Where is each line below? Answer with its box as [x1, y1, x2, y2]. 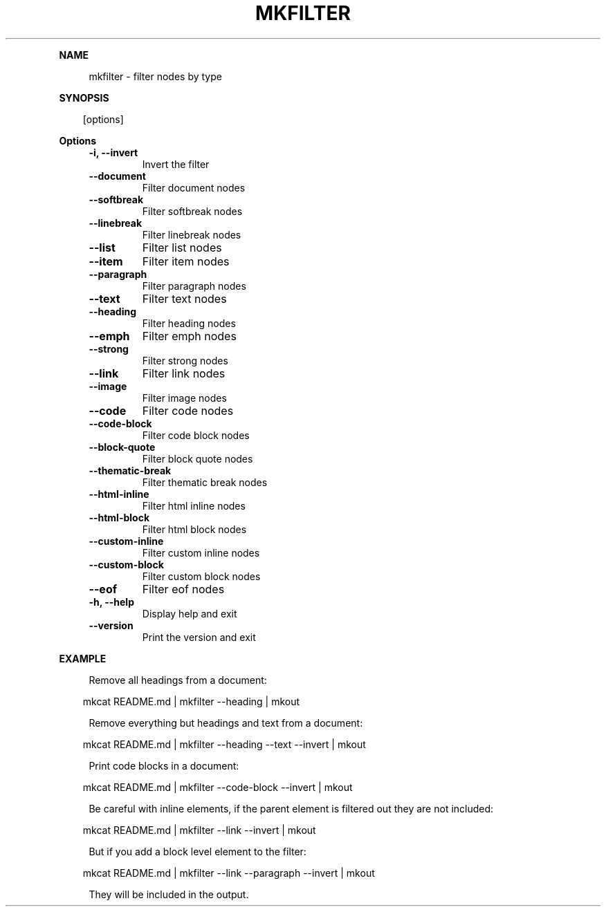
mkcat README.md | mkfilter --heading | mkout [82, 695, 300, 707]
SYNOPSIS [59, 91, 109, 104]
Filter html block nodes [142, 523, 247, 535]
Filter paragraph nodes [142, 279, 246, 292]
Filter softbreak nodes [142, 205, 243, 217]
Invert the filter [142, 158, 210, 170]
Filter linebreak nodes [142, 228, 241, 241]
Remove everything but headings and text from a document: [89, 716, 363, 729]
